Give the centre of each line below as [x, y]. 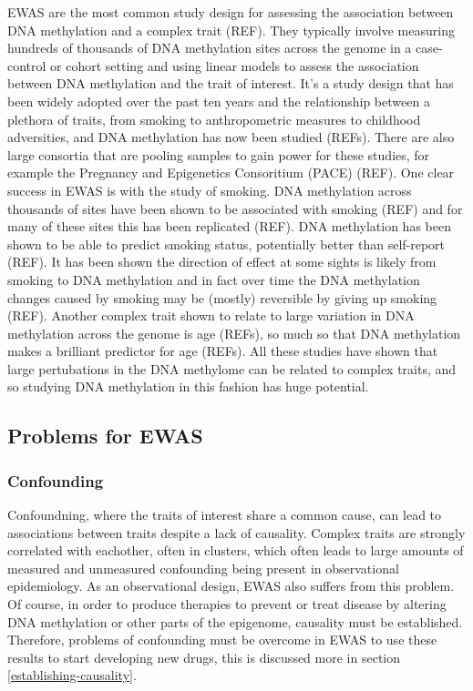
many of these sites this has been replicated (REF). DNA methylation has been [229, 226]
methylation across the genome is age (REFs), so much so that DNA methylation [234, 333]
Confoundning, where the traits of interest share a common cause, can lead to [225, 515]
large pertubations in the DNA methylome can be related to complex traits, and [232, 368]
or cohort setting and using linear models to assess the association [235, 65]
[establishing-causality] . [72, 675]
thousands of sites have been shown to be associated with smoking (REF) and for [235, 208]
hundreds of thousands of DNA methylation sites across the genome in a [210, 48]
